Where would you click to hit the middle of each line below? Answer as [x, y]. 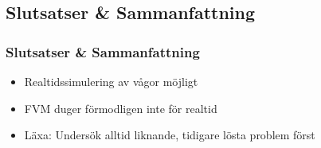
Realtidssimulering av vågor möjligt [111, 81]
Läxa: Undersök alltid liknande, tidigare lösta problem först [170, 135]
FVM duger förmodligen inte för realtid [121, 108]
